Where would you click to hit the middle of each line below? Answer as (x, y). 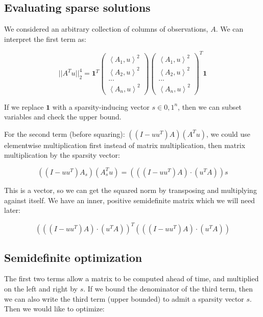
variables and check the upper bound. (63, 117)
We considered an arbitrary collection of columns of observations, (106, 29)
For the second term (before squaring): (65, 133)
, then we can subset (210, 106)
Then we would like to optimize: (54, 309)
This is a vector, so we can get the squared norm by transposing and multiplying (130, 190)
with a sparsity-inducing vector (101, 106)
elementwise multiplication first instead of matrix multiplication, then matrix (125, 145)
